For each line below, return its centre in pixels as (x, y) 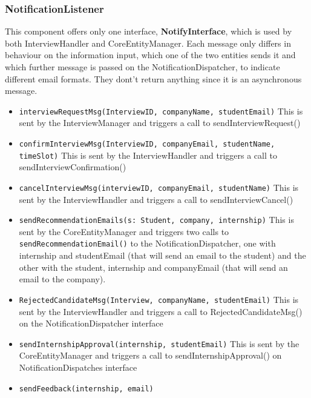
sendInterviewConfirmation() (73, 167)
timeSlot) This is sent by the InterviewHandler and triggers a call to (148, 155)
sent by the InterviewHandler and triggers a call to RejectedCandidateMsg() (161, 311)
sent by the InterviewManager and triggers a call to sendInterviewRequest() (160, 123)
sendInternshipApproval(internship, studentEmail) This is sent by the (159, 343)
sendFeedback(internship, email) (86, 389)
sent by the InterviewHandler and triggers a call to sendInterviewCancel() (156, 199)
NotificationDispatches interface (78, 367)
